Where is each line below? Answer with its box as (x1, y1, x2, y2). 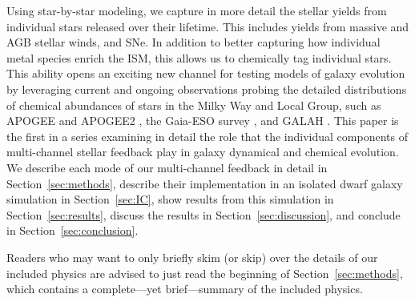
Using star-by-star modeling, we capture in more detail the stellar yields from (6, 2, 387, 18)
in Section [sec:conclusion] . (6, 222, 139, 239)
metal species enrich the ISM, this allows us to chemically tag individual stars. (6, 49, 392, 66)
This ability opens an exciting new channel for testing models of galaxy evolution (6, 65, 405, 82)
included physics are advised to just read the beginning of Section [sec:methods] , (6, 264, 403, 281)
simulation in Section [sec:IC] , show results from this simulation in (6, 191, 334, 207)
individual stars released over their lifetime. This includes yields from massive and (6, 18, 409, 34)
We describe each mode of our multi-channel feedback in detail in (6, 159, 328, 175)
